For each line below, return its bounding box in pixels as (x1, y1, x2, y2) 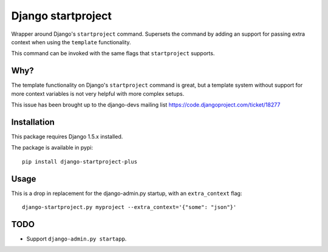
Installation (11, 117, 55, 127)
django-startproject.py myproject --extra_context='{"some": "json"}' (22, 204, 237, 210)
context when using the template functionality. (11, 38, 131, 45)
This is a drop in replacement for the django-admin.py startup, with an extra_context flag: (11, 190, 242, 197)
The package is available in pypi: (11, 144, 94, 151)
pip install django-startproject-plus (22, 158, 138, 165)
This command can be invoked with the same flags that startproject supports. (11, 50, 215, 57)
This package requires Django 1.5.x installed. (11, 133, 123, 140)
